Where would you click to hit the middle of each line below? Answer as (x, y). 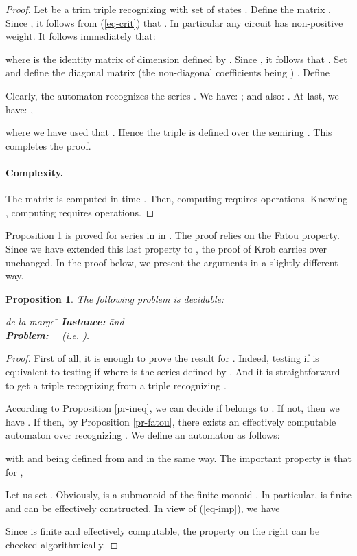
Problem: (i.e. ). (48, 335)
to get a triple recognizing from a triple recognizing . (116, 385)
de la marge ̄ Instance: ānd (65, 322)
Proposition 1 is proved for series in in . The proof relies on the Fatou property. (173, 235)
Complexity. (35, 172)
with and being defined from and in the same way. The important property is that (178, 458)
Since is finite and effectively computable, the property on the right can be (163, 531)
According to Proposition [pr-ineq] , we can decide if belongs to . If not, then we (173, 408)
